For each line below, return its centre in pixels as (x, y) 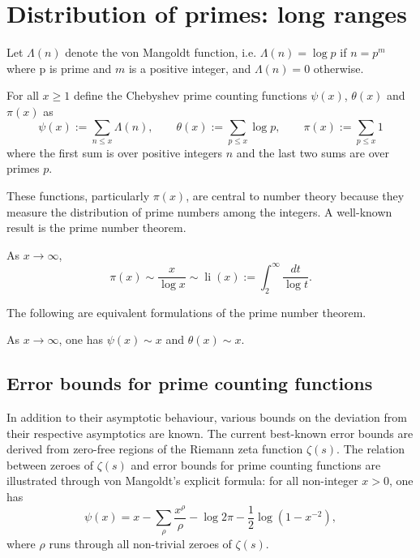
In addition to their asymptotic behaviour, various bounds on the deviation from (207, 417)
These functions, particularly (78, 196)
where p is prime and (59, 68)
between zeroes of (50, 464)
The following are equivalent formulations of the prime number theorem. (186, 312)
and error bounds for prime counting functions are (256, 464)
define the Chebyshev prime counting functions (190, 95)
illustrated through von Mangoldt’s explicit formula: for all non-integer (182, 481)
